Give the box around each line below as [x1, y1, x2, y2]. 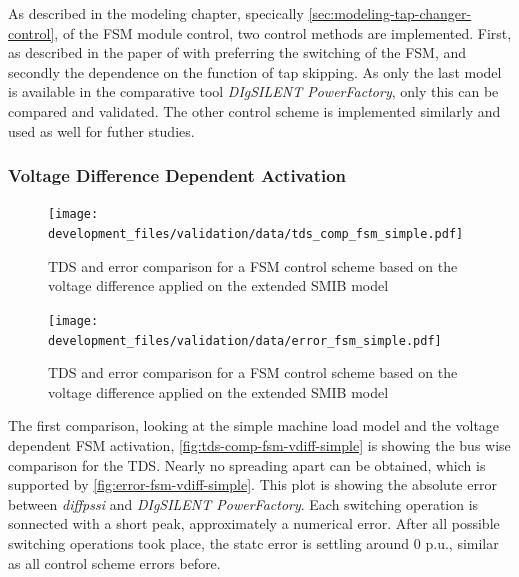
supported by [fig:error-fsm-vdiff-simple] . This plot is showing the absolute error [8, 474, 497, 495]
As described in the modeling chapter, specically [8, 3, 304, 23]
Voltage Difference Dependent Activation [8, 163, 347, 188]
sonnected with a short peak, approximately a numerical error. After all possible [8, 513, 500, 534]
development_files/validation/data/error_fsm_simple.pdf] [48, 333, 442, 348]
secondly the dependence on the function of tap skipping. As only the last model [8, 61, 502, 82]
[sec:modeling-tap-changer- [308, 3, 472, 23]
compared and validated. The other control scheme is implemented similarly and [8, 100, 501, 121]
